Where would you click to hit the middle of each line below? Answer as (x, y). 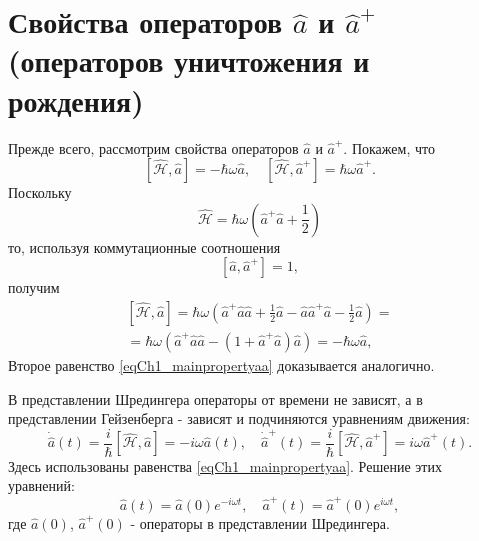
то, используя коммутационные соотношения (144, 246)
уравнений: (41, 485)
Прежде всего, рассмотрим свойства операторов (153, 147)
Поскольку (40, 192)
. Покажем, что (389, 147)
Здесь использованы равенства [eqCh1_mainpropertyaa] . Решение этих (225, 465)
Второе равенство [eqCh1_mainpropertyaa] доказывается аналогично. (221, 364)
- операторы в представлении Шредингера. (260, 522)
